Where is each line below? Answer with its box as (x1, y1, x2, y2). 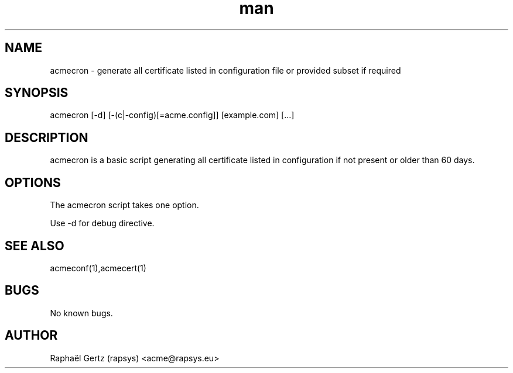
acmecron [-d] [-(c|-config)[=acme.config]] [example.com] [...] (50, 110, 295, 120)
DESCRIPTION (5, 130, 88, 145)
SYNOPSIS (5, 85, 69, 101)
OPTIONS (5, 175, 61, 190)
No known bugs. (50, 308, 113, 318)
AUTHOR (5, 328, 58, 343)
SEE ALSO (5, 238, 64, 253)
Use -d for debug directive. (50, 218, 155, 229)
